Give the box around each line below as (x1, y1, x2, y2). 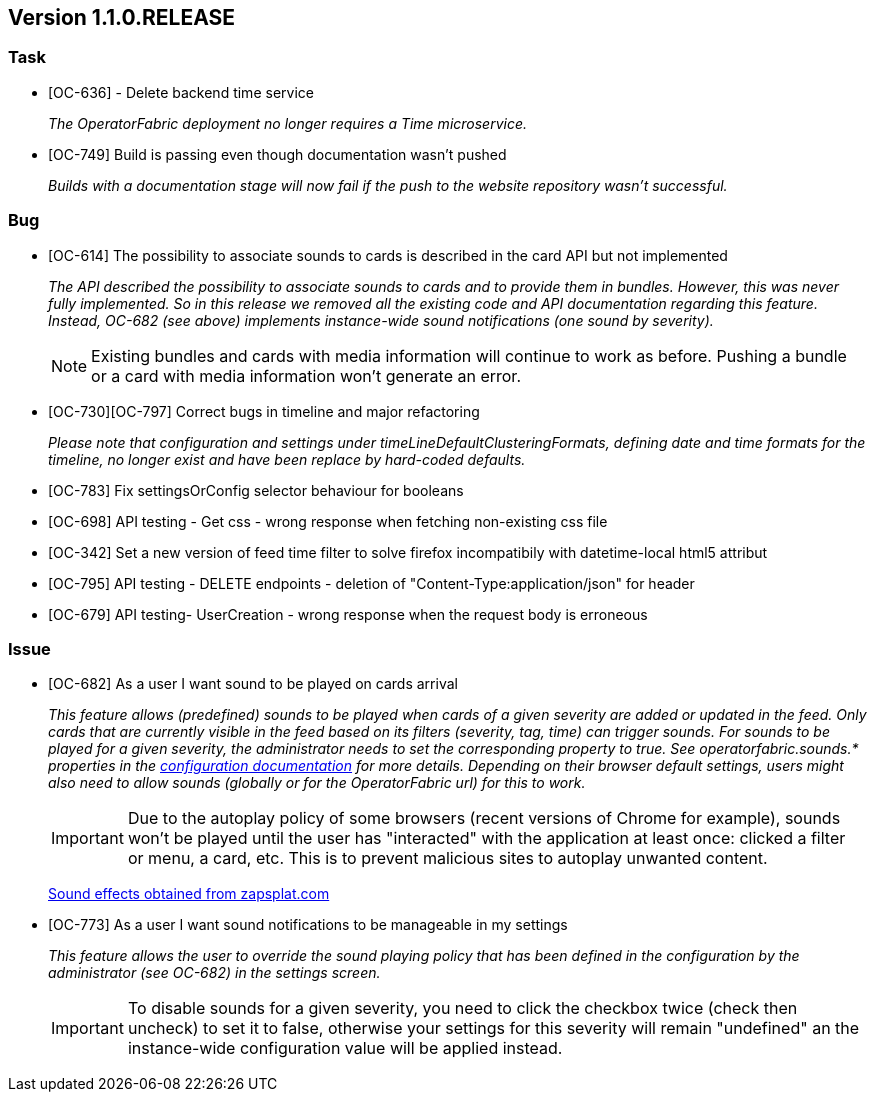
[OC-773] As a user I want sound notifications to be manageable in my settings (48, 916, 568, 934)
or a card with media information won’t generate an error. (91, 365, 521, 386)
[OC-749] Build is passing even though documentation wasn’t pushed (48, 145, 507, 163)
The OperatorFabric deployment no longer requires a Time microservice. (48, 114, 528, 132)
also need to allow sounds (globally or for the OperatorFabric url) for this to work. (48, 774, 586, 792)
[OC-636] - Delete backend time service (48, 83, 314, 101)
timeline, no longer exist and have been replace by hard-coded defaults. (48, 450, 526, 468)
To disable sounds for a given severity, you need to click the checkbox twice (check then (127, 998, 798, 1019)
